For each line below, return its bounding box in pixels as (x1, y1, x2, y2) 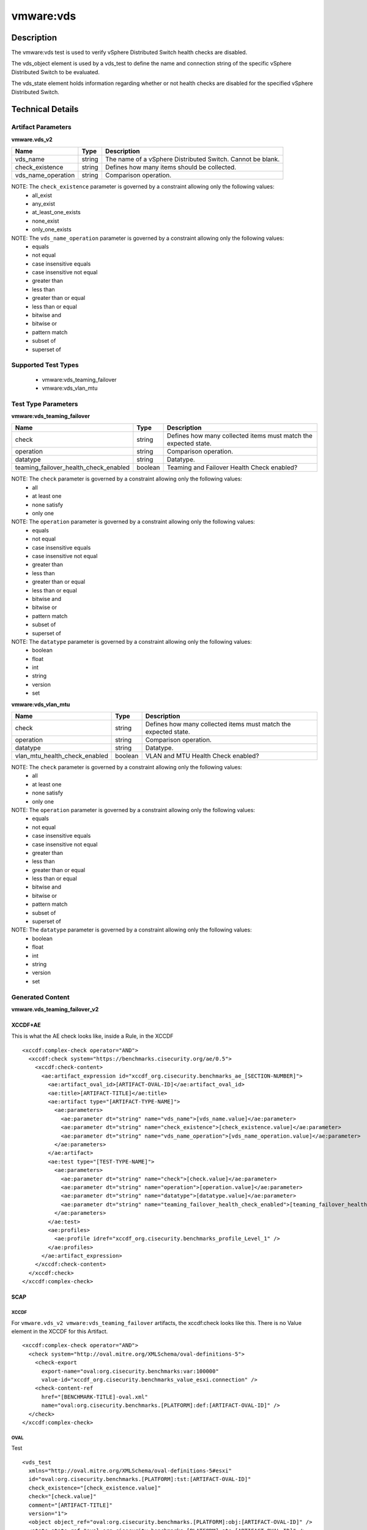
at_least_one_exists (32, 209, 81, 216)
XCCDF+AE (11, 1021, 41, 1028)
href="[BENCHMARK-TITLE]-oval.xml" (41, 1393, 148, 1400)
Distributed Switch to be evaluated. (11, 68, 100, 76)
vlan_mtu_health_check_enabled (15, 752, 108, 760)
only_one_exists (32, 226, 72, 233)
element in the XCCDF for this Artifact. (11, 1328, 108, 1335)
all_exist (32, 192, 52, 199)
